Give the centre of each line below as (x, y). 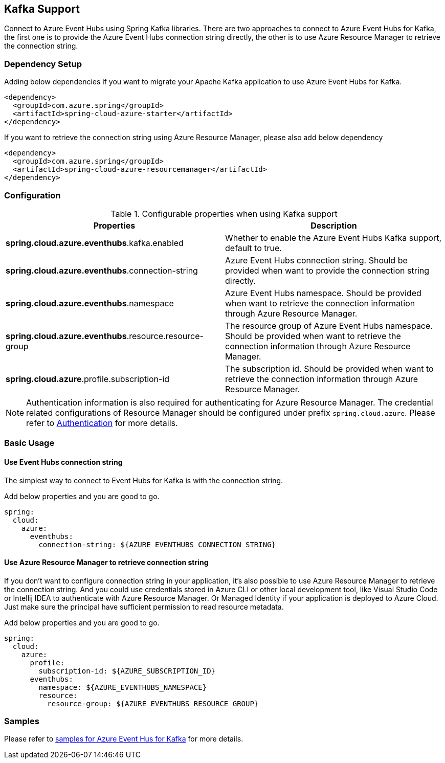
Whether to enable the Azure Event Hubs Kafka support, (333, 238)
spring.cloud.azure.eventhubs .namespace (90, 303)
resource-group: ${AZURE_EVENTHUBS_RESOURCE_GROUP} (153, 703)
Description (334, 225)
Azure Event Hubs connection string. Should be (316, 260)
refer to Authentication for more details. (102, 423)
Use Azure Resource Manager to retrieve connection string (106, 563)
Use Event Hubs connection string (63, 462)
